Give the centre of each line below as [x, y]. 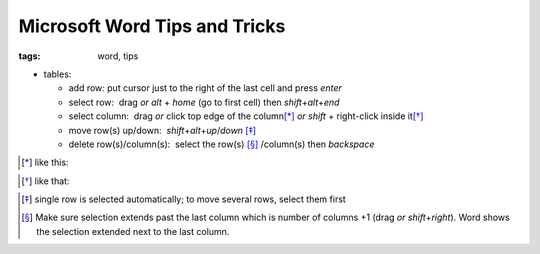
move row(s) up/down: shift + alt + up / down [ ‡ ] [162, 130]
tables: [57, 74]
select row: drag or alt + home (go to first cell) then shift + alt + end [204, 102]
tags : [29, 56]
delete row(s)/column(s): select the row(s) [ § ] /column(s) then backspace [221, 144]
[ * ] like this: [45, 162]
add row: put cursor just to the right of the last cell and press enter [205, 88]
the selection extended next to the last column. [133, 231]
